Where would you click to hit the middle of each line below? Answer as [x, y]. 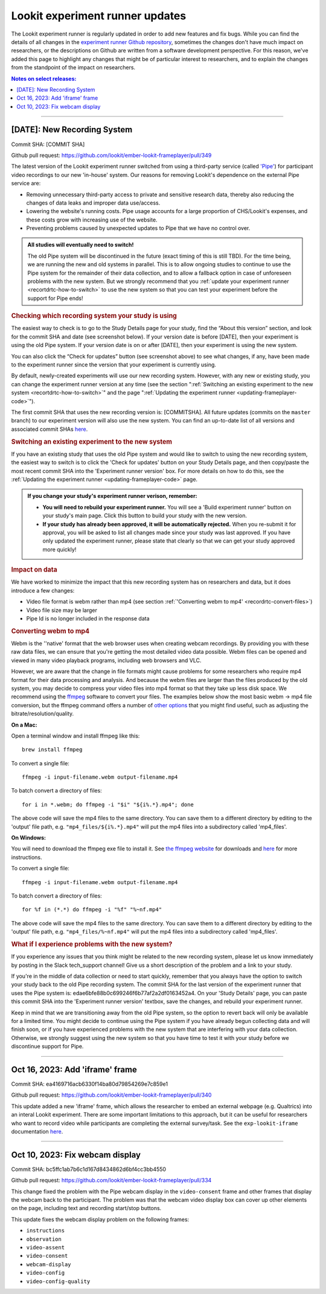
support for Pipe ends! [56, 298]
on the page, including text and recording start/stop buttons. [86, 1208]
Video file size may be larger [62, 610]
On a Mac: [24, 725]
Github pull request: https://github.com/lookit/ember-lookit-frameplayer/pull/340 [111, 1095]
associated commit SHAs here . [50, 429]
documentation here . [37, 1131]
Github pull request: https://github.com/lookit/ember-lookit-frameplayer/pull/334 [111, 1181]
